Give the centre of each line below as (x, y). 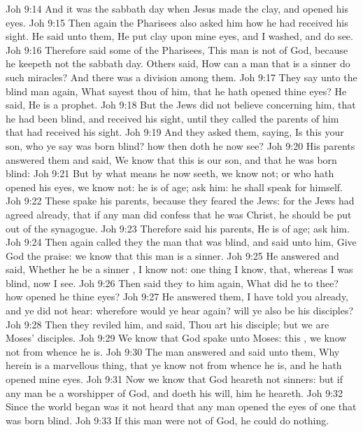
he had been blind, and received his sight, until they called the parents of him (172, 118)
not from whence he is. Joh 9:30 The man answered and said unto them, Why (173, 351)
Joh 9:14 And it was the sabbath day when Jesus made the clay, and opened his (177, 8)
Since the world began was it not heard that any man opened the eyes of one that (181, 406)
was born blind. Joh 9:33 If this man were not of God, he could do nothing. (168, 420)
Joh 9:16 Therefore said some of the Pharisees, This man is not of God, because (177, 49)
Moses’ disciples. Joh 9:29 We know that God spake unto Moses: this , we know (176, 338)
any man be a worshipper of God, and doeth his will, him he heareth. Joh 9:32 (175, 392)
